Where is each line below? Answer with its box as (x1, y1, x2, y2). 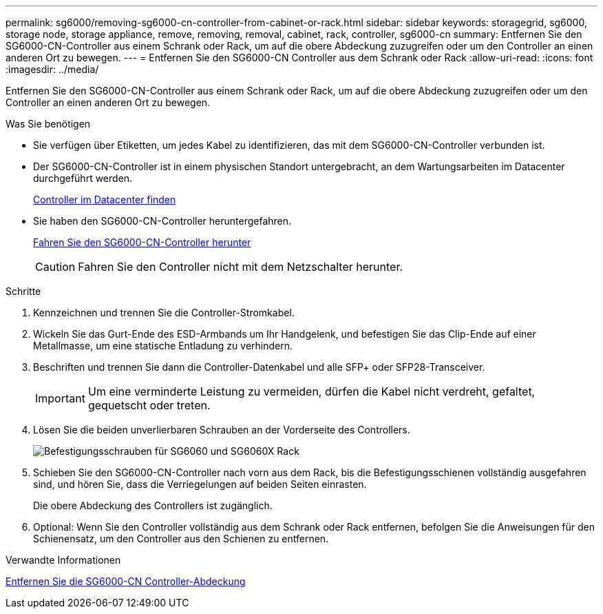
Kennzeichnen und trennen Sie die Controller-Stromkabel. (33, 307, 295, 318)
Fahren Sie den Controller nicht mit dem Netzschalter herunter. (78, 260, 403, 274)
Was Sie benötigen (6, 118, 91, 130)
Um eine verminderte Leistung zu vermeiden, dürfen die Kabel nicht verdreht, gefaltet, (87, 385, 536, 398)
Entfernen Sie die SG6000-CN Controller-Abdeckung (6, 575, 246, 587)
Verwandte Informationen (6, 554, 121, 566)
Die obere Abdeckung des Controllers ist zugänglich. (33, 500, 273, 511)
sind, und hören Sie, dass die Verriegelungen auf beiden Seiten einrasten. (33, 478, 367, 490)
